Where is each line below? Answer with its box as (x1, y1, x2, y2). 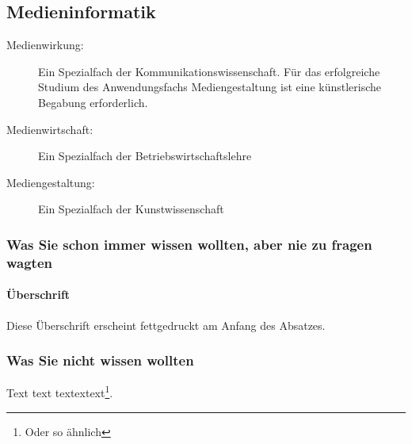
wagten (6, 252, 53, 272)
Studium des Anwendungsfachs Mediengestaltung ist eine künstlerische (38, 78, 382, 95)
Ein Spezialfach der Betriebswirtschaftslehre (38, 147, 252, 164)
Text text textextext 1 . (6, 382, 113, 400)
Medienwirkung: (6, 36, 84, 53)
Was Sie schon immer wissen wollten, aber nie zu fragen (6, 234, 372, 254)
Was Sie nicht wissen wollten (6, 350, 194, 370)
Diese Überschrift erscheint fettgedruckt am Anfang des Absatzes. (6, 316, 326, 333)
